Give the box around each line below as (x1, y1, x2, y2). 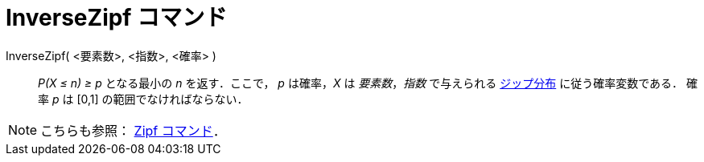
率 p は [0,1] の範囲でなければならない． (38, 91, 249, 106)
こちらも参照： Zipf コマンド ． (40, 122, 226, 139)
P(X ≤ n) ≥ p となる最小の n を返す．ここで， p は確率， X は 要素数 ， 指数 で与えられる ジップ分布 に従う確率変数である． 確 (38, 75, 698, 90)
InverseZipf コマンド (6, 4, 228, 31)
